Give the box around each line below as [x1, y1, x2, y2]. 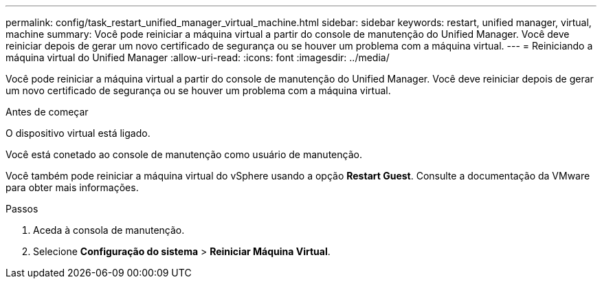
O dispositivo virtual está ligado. [5, 127, 150, 139]
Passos [5, 203, 38, 215]
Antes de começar [5, 106, 89, 118]
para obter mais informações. [5, 182, 139, 193]
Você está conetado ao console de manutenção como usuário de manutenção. [5, 149, 362, 160]
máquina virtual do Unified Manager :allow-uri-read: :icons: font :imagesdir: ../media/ [5, 52, 390, 63]
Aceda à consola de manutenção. [33, 224, 185, 236]
